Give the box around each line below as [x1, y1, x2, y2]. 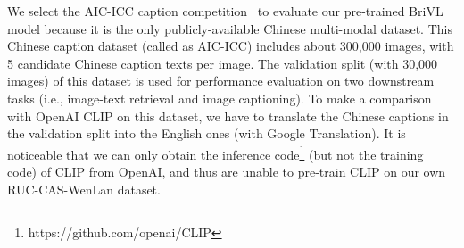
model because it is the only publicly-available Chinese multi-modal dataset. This [7, 19, 452, 37]
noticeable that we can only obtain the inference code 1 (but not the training [7, 142, 424, 163]
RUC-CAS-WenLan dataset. [7, 179, 161, 198]
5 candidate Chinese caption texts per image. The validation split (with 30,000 [7, 54, 438, 72]
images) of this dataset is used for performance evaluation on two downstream [7, 71, 435, 90]
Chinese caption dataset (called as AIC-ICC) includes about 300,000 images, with [7, 37, 454, 55]
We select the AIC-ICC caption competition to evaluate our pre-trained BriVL [7, 2, 443, 20]
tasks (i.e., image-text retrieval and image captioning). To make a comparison [7, 88, 432, 107]
